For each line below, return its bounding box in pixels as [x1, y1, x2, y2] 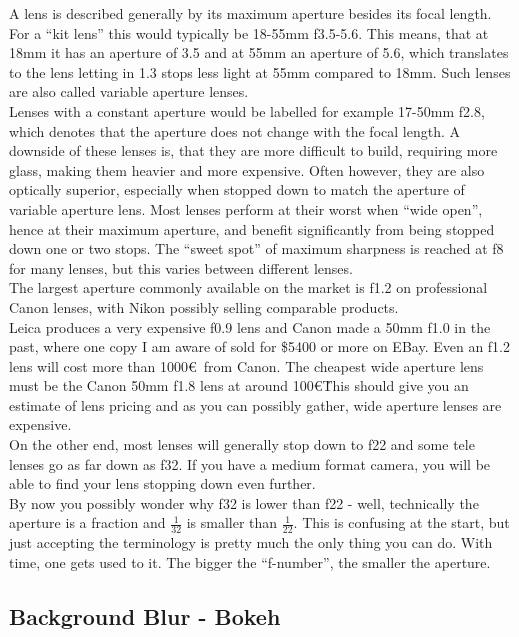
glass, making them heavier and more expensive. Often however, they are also [9, 159, 485, 180]
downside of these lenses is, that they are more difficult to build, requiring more [9, 140, 498, 161]
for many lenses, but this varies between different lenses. [9, 257, 353, 278]
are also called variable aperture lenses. [9, 81, 249, 102]
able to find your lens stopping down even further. [9, 473, 316, 494]
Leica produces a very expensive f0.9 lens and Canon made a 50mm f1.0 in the [9, 316, 491, 337]
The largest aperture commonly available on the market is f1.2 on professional [9, 277, 488, 298]
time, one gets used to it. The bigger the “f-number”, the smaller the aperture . [9, 551, 491, 572]
